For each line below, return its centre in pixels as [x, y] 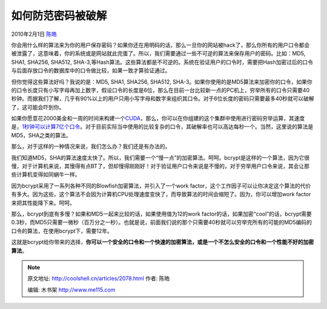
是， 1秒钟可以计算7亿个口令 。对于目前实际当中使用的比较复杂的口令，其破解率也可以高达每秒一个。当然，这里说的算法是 [162, 127]
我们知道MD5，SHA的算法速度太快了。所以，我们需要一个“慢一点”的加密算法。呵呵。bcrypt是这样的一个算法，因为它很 [160, 157]
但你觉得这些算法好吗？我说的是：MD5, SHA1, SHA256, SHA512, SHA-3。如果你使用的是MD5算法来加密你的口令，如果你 [162, 81]
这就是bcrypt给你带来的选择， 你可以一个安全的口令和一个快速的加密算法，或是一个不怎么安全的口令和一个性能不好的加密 [163, 242]
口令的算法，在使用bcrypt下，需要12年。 [62, 231]
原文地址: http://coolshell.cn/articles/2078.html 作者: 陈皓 [99, 279]
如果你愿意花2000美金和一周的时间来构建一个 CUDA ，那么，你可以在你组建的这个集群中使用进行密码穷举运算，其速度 [158, 118]
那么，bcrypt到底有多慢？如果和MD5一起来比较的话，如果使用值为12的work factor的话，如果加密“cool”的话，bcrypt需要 [161, 214]
